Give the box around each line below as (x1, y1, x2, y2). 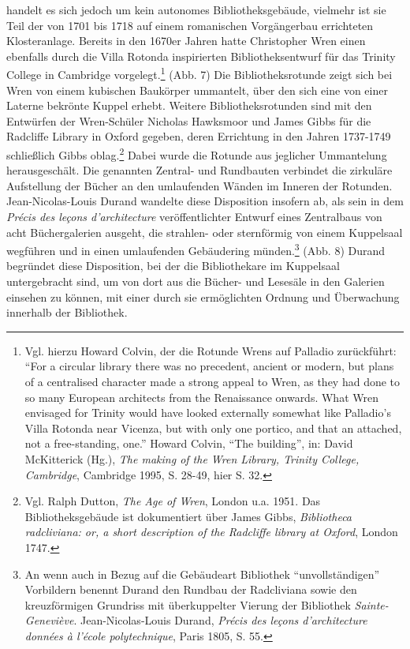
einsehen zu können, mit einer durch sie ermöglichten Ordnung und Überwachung (6, 288, 400, 305)
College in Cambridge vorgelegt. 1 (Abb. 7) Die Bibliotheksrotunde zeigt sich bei (6, 64, 393, 83)
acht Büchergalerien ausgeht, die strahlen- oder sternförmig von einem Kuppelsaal (6, 223, 403, 240)
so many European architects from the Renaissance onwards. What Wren (24, 388, 378, 405)
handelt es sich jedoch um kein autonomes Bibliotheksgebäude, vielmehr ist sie (6, 2, 386, 17)
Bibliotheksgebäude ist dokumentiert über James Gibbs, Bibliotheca (24, 508, 352, 524)
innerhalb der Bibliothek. (6, 304, 128, 321)
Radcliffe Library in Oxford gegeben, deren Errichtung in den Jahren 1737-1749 (6, 128, 391, 144)
